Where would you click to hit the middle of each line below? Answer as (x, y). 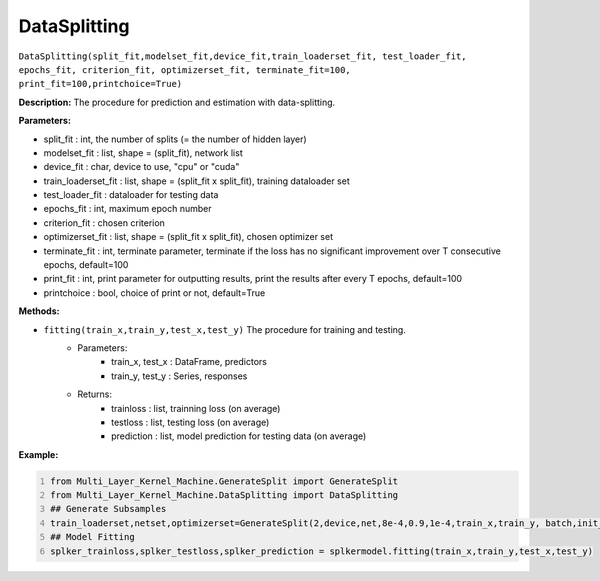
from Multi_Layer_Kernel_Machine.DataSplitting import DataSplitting (224, 495)
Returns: (95, 394)
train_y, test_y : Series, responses (179, 376)
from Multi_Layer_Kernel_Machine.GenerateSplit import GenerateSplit (224, 481)
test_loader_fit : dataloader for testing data (131, 195)
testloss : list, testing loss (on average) (190, 422)
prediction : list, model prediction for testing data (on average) (239, 436)
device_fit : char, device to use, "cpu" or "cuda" (141, 167)
